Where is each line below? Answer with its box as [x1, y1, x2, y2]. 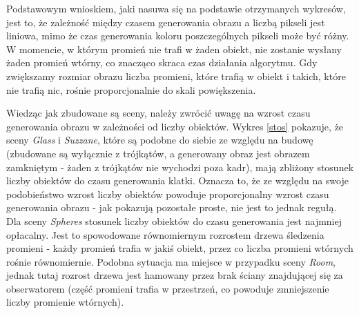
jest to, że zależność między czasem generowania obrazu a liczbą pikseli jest [6, 14, 325, 29]
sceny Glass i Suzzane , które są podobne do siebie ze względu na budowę [6, 133, 313, 147]
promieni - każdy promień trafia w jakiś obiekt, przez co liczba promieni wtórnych [6, 241, 353, 255]
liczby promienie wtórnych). [6, 295, 124, 309]
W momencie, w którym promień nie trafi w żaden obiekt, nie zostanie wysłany [6, 41, 342, 56]
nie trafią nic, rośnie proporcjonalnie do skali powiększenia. [6, 82, 256, 97]
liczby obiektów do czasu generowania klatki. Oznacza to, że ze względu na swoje [6, 173, 349, 188]
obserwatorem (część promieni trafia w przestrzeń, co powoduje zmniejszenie [6, 281, 329, 295]
